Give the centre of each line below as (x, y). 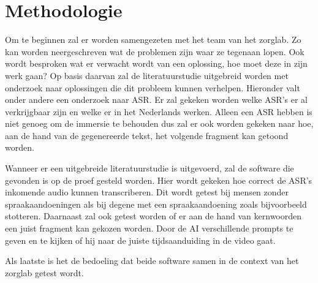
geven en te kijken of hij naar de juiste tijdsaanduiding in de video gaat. (140, 240)
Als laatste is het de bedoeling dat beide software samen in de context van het (152, 261)
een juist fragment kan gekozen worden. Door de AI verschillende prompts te (149, 228)
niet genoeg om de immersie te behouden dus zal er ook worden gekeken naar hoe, (159, 123)
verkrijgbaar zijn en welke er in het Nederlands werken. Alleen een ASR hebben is (159, 111)
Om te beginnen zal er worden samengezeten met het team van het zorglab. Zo (153, 40)
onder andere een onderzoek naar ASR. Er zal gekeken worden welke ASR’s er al (157, 100)
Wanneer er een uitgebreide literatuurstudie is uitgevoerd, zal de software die (150, 168)
